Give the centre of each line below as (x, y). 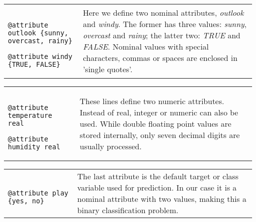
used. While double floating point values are (156, 123)
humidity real (34, 147)
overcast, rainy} (40, 41)
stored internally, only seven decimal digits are (160, 135)
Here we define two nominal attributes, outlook (163, 13)
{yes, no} (26, 201)
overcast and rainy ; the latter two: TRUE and (162, 35)
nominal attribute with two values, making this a (162, 199)
